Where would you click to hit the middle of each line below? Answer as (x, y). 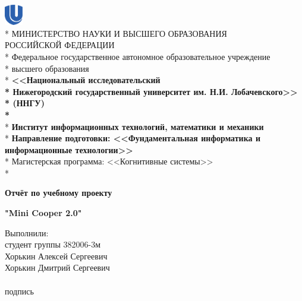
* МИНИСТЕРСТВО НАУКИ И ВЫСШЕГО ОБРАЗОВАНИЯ (116, 33)
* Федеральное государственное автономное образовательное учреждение (138, 56)
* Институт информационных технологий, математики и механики (134, 126)
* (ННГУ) (25, 103)
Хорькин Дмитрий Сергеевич (57, 267)
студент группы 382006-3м (53, 244)
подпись (19, 291)
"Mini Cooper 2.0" (43, 213)
